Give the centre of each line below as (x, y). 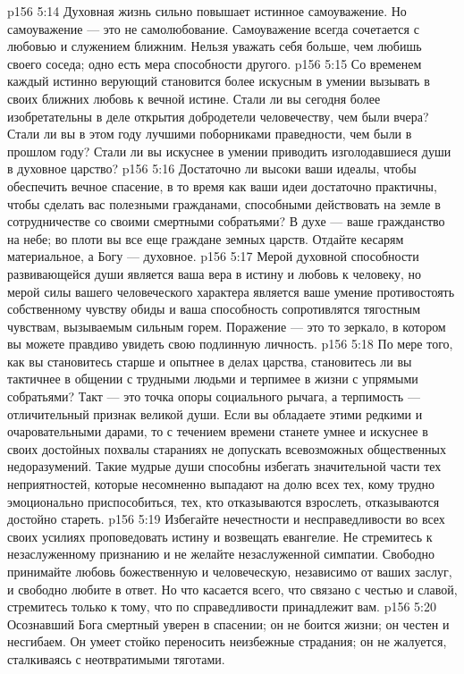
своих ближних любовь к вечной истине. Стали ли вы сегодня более (194, 98)
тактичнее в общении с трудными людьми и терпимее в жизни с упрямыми (213, 379)
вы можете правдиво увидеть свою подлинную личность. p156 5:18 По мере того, (230, 344)
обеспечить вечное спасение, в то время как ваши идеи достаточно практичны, (222, 185)
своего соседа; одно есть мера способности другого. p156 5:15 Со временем (215, 63)
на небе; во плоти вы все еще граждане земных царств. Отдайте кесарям (206, 238)
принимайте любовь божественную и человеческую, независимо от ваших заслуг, (230, 571)
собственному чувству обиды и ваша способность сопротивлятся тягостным (214, 309)
